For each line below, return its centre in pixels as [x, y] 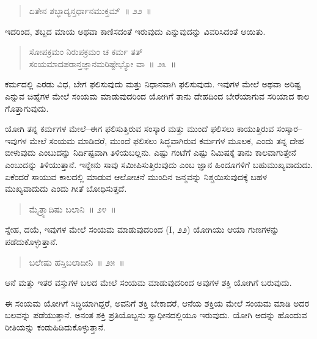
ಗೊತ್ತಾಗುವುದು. [27, 108]
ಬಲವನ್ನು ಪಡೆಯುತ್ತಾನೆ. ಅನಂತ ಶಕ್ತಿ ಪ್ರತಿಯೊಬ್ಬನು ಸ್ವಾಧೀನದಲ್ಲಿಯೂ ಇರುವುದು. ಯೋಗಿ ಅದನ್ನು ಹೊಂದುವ [156, 315]
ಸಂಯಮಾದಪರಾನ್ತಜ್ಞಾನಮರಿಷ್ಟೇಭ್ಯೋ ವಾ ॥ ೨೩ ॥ [103, 63]
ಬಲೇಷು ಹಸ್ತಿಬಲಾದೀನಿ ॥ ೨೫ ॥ [77, 262]
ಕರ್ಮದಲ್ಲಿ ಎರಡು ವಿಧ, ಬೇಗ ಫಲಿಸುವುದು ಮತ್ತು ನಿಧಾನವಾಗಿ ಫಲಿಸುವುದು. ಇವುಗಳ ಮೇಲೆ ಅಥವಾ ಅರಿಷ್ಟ [153, 84]
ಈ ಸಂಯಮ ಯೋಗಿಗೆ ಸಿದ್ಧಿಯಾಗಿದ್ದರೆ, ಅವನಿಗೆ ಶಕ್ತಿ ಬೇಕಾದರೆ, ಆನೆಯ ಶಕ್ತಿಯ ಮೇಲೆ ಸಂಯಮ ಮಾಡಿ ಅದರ [157, 303]
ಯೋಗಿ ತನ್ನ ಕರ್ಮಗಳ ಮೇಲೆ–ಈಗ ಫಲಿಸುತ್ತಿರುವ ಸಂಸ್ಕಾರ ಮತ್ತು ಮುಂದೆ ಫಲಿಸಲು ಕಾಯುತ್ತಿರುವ [140, 129]
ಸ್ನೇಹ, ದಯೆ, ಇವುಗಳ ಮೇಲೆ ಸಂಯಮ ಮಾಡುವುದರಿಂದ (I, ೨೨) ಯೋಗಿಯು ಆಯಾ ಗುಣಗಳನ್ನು [142, 229]
